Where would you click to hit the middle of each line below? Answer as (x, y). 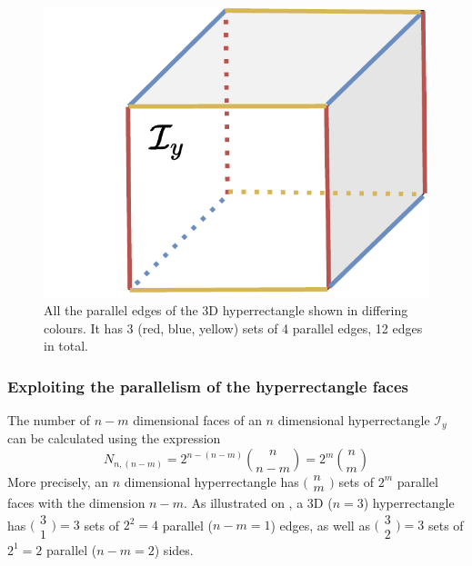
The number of (49, 420)
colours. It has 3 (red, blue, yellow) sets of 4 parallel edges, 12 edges (233, 328)
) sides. (174, 549)
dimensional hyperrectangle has (211, 481)
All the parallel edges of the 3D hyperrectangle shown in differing (226, 310)
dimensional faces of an (197, 420)
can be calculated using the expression (114, 438)
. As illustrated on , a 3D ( (258, 503)
